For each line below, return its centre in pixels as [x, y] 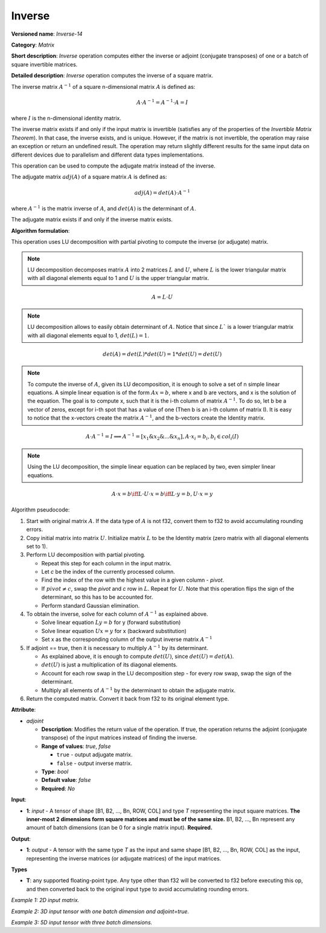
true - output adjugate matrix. [94, 755]
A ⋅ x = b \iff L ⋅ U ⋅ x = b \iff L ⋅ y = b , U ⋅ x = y [162, 494]
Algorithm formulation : [40, 230]
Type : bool [55, 772]
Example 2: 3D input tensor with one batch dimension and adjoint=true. [100, 911]
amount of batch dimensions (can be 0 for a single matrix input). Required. [119, 828]
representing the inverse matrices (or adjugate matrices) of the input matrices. [124, 858]
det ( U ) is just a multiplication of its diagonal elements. [110, 665]
